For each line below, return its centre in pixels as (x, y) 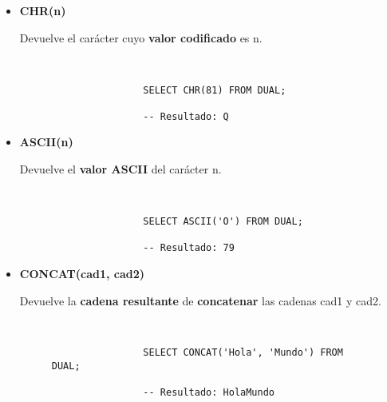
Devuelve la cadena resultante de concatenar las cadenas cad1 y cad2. (200, 300)
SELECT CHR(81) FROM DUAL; (215, 90)
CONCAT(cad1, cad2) (82, 273)
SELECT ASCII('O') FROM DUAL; (223, 221)
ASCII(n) (46, 142)
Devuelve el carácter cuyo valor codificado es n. (141, 37)
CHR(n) (43, 10)
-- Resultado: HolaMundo (209, 393)
